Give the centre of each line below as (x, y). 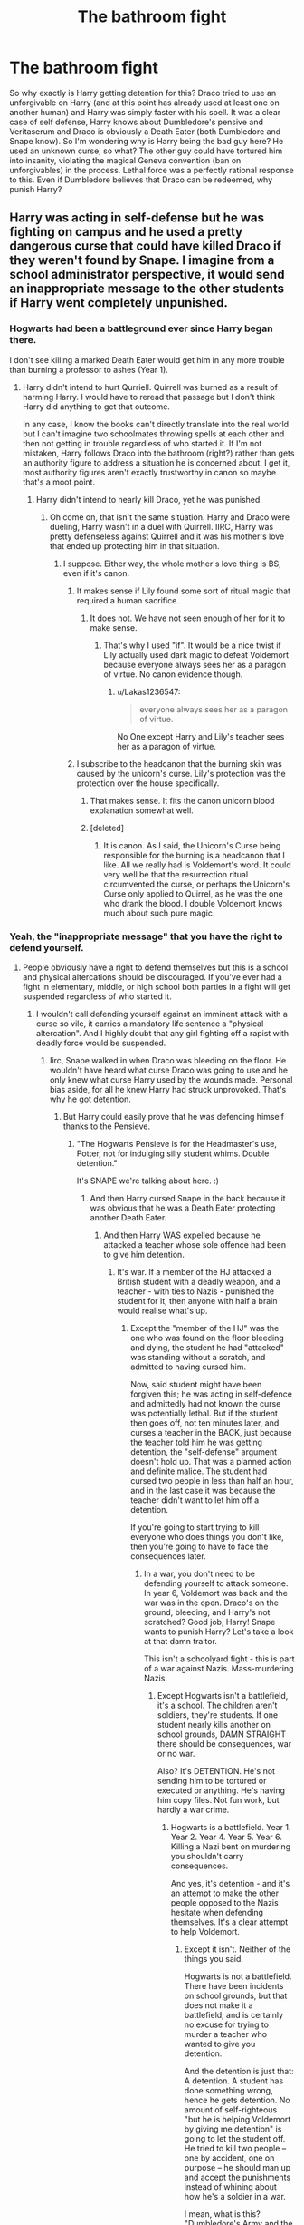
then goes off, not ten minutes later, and (205, 1423)
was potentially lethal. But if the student (204, 1413)
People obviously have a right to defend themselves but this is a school (155, 967)
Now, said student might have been (196, 1384)
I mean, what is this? (222, 2214)
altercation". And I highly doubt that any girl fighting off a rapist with (162, 1033)
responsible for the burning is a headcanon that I (194, 855)
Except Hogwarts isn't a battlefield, (223, 1695)
